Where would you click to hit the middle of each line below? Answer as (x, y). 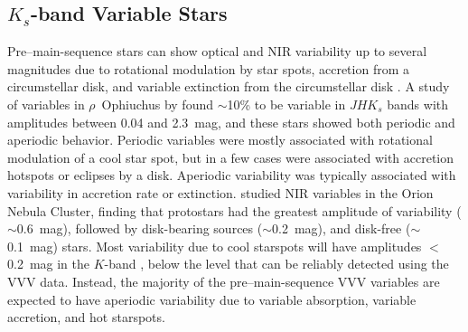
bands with (417, 104)
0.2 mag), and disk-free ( (342, 228)
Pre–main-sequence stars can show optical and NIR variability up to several (217, 51)
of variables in (46, 104)
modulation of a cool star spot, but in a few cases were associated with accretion (231, 157)
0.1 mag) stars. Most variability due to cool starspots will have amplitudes (215, 246)
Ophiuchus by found (157, 104)
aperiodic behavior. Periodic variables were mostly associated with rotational (220, 140)
